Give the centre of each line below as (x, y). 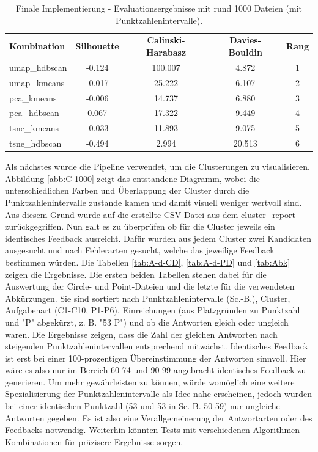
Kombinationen (34, 441)
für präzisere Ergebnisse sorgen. (124, 441)
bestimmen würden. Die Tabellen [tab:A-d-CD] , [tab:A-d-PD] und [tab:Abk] (148, 262)
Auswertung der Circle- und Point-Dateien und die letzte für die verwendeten (150, 286)
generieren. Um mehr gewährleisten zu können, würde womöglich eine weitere (150, 381)
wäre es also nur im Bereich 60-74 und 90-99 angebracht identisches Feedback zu (156, 370)
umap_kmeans (37, 82)
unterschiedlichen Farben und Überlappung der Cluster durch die (127, 190)
